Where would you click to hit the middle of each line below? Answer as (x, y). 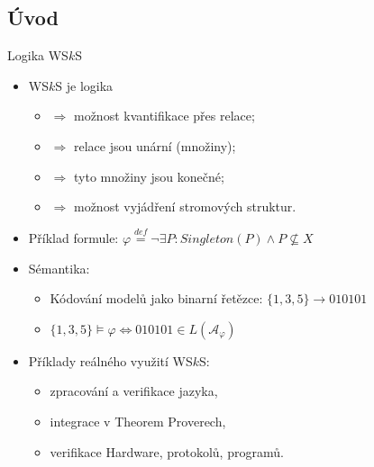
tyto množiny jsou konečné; (149, 176)
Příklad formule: (73, 237)
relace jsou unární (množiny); (155, 145)
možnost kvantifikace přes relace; (164, 116)
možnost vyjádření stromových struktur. (185, 207)
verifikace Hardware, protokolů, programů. (167, 451)
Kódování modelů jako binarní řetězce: (156, 298)
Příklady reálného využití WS (110, 360)
